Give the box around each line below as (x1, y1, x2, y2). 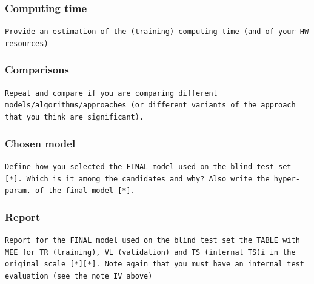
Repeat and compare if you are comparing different (5, 89, 218, 98)
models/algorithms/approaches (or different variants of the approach (5, 101, 296, 110)
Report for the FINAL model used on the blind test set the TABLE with (5, 236, 300, 245)
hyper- (273, 174, 300, 183)
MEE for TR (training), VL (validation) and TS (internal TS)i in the (5, 248, 296, 257)
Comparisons (5, 62, 69, 77)
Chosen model (5, 135, 76, 150)
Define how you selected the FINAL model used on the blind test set (5, 162, 292, 171)
